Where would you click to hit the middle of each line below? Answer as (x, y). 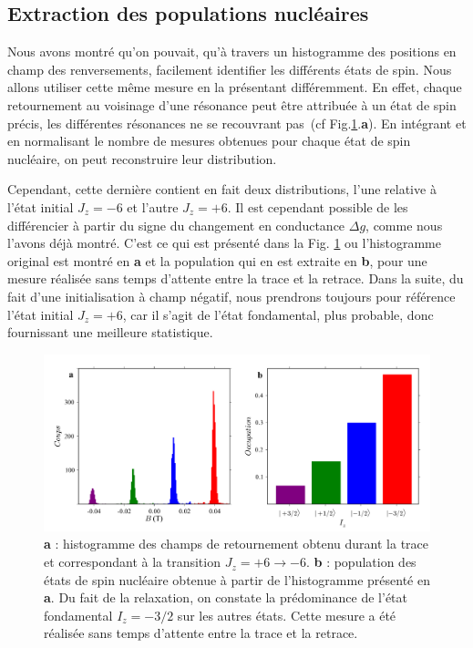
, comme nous (404, 225)
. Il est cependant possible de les (318, 206)
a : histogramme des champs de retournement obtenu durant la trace (236, 544)
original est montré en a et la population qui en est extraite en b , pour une (217, 260)
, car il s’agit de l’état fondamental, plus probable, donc (278, 314)
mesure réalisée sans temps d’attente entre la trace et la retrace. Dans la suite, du (236, 278)
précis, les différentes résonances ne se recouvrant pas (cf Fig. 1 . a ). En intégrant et (237, 123)
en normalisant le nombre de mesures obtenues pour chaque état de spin (209, 141)
